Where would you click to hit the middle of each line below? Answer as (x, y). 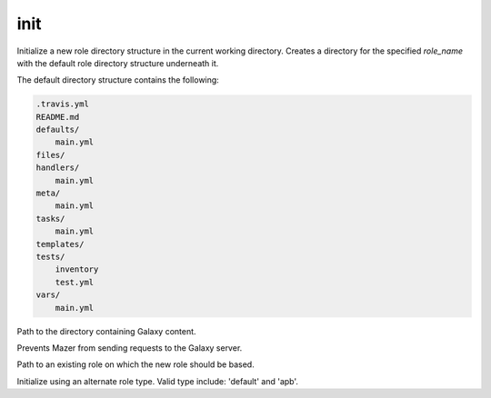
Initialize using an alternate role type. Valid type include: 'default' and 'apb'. (158, 381)
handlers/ (58, 168)
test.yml (75, 282)
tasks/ (50, 219)
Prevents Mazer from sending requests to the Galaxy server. (130, 348)
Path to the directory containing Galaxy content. (106, 331)
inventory (77, 269)
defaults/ (58, 130)
